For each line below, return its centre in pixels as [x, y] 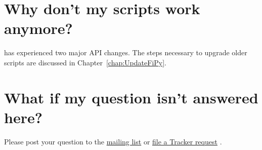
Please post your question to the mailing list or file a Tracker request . [113, 141]
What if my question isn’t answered [131, 97]
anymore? [38, 28]
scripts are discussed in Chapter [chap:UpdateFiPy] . [85, 62]
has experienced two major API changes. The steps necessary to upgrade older [126, 52]
